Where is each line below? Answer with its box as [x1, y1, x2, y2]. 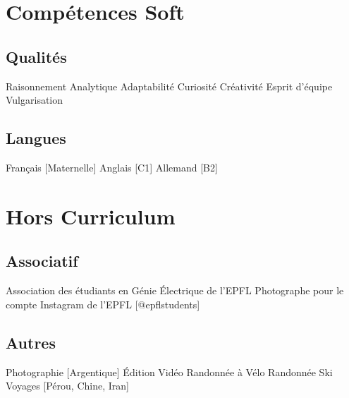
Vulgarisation [6, 92, 63, 107]
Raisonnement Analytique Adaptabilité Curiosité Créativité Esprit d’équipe [6, 78, 333, 93]
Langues [6, 127, 66, 149]
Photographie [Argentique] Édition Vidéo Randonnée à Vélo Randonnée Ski [6, 364, 333, 379]
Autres [6, 331, 56, 353]
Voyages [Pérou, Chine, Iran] [6, 378, 129, 393]
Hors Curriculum [6, 201, 176, 230]
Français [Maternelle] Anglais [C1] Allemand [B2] [6, 159, 218, 174]
